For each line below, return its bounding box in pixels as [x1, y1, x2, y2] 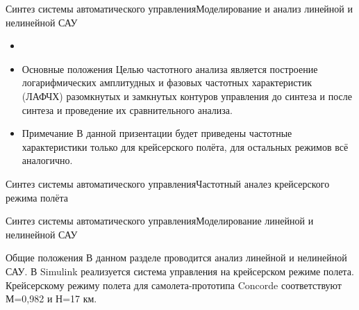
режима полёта [6, 190, 69, 204]
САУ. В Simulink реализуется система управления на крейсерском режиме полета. [6, 263, 354, 278]
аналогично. [22, 153, 73, 168]
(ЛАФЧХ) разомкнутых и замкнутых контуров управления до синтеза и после [22, 88, 352, 103]
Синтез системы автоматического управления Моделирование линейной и [6, 213, 314, 228]
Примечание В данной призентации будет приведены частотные [22, 126, 292, 140]
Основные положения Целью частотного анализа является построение [22, 61, 318, 76]
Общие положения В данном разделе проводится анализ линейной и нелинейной [6, 250, 347, 265]
